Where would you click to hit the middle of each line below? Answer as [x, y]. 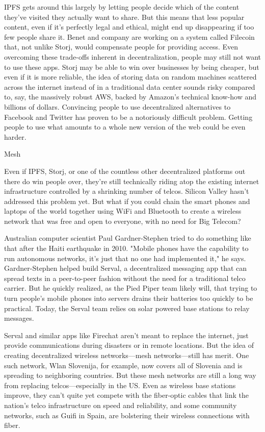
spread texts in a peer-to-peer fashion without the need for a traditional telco [125, 278]
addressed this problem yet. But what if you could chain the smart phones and [127, 201]
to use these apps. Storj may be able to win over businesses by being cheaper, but [132, 67]
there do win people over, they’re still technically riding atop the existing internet [132, 181]
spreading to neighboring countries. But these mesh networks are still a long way [130, 375]
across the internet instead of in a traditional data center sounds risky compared [130, 86]
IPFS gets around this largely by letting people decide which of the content [122, 7]
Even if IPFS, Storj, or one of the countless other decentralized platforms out [125, 171]
